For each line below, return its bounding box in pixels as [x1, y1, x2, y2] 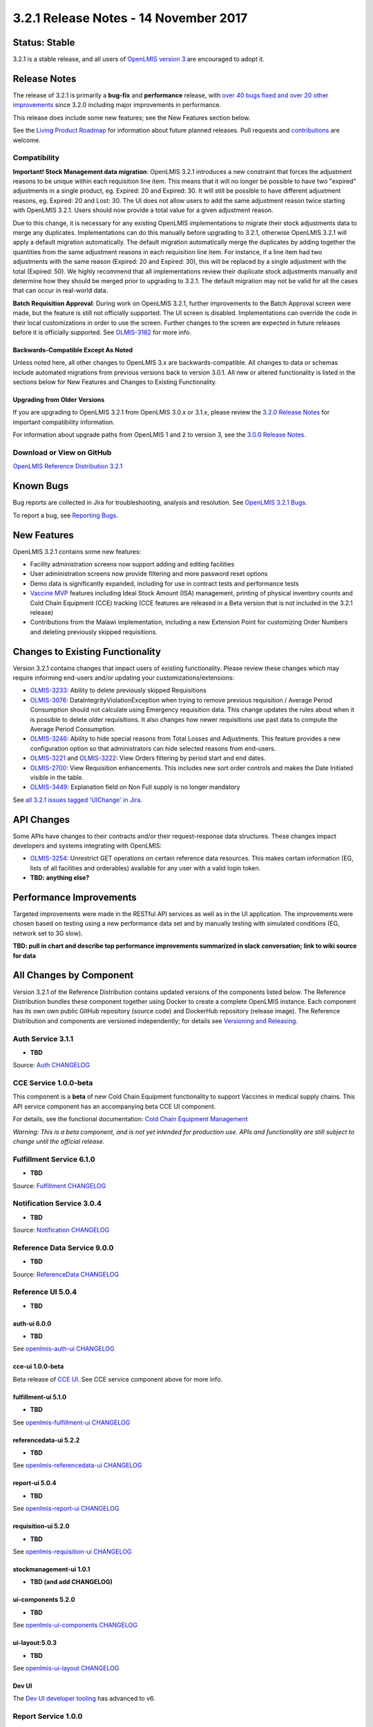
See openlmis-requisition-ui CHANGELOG [12, 1547, 132, 1556]
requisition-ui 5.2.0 [12, 1522, 70, 1530]
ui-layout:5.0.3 [12, 1639, 57, 1647]
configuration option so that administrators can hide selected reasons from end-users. [30, 744, 276, 752]
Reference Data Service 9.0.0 [12, 1243, 114, 1252]
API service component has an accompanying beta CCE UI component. [12, 1102, 216, 1110]
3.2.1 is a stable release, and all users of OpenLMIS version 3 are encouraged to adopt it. [12, 55, 265, 64]
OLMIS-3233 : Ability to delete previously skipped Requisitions [30, 686, 207, 694]
